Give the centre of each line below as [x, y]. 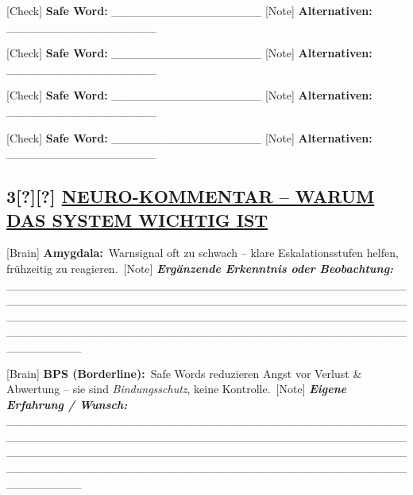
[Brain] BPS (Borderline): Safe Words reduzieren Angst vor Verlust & [184, 373]
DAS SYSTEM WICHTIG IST [137, 219]
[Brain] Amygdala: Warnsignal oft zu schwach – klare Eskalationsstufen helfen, [203, 253]
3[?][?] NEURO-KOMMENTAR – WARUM [191, 196]
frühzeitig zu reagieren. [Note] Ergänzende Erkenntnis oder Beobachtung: [200, 268]
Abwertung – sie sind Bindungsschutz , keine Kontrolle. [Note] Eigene [177, 389]
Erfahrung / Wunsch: [67, 404]
